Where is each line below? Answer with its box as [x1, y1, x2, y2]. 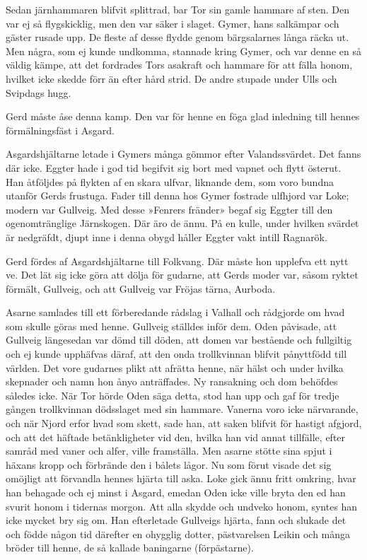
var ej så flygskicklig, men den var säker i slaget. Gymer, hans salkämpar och [6, 16, 339, 30]
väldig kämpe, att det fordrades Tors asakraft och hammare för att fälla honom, [6, 57, 353, 72]
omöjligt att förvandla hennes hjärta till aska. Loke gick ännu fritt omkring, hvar [6, 471, 356, 486]
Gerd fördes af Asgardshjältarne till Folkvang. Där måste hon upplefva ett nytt [6, 253, 349, 268]
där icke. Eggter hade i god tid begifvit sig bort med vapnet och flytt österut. [6, 160, 342, 175]
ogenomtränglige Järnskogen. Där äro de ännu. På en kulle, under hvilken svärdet [6, 216, 359, 231]
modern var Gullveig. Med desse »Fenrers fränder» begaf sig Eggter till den [6, 202, 333, 216]
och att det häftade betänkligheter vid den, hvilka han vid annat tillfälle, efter [6, 429, 346, 444]
